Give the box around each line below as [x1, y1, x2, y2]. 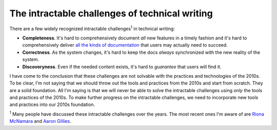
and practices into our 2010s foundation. [9, 101, 95, 107]
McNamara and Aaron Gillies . [9, 118, 71, 124]
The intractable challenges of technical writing [9, 8, 213, 19]
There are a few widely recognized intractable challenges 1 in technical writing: [9, 25, 175, 32]
